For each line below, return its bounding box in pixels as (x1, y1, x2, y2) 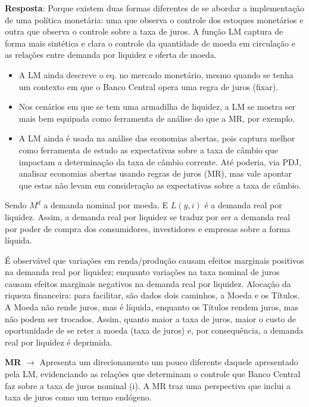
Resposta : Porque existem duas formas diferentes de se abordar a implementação (5, 2, 305, 14)
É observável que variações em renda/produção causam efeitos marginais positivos (5, 254, 304, 266)
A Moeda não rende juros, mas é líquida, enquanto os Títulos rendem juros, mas (5, 301, 298, 313)
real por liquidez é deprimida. (5, 335, 113, 348)
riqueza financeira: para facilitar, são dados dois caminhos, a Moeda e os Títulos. (5, 289, 300, 301)
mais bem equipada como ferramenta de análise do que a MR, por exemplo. (18, 112, 295, 124)
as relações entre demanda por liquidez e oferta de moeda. (5, 48, 217, 61)
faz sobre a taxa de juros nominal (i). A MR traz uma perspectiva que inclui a (5, 379, 291, 391)
